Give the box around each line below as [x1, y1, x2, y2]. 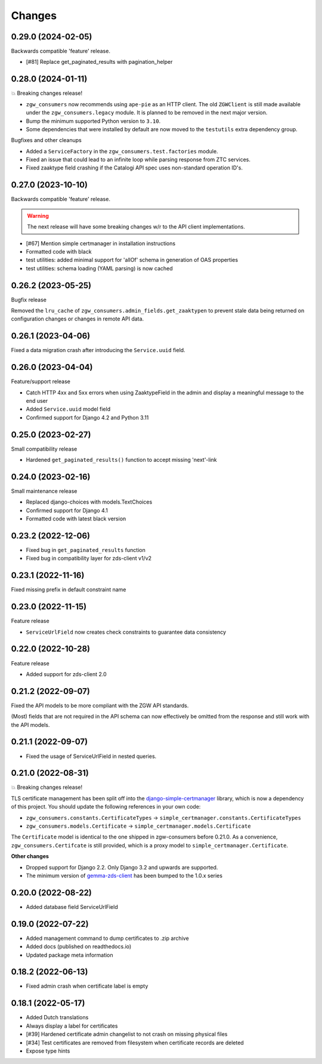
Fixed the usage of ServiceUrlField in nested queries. [26, 752, 157, 760]
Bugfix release [11, 296, 47, 303]
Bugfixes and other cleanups [11, 137, 82, 144]
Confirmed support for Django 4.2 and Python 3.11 [26, 414, 149, 421]
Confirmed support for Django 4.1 [26, 507, 109, 514]
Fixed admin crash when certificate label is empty [26, 982, 148, 990]
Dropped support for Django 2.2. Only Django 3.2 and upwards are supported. [26, 863, 218, 871]
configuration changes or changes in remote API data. [11, 315, 144, 322]
